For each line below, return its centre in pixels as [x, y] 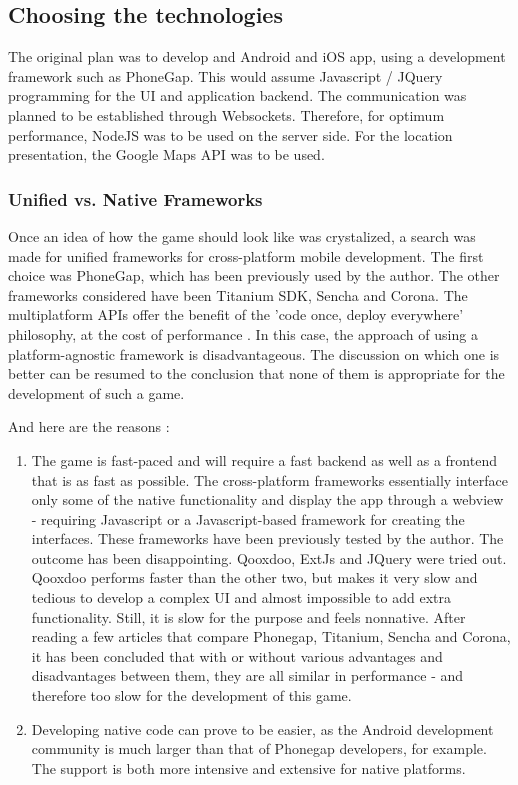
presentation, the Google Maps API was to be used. [166, 154]
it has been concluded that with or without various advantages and [237, 655]
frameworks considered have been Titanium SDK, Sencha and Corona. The [238, 294]
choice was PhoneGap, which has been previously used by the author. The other [254, 275]
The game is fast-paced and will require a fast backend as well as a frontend [264, 459]
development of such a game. [96, 392]
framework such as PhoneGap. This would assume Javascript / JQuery [225, 75]
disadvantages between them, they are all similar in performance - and [247, 675]
